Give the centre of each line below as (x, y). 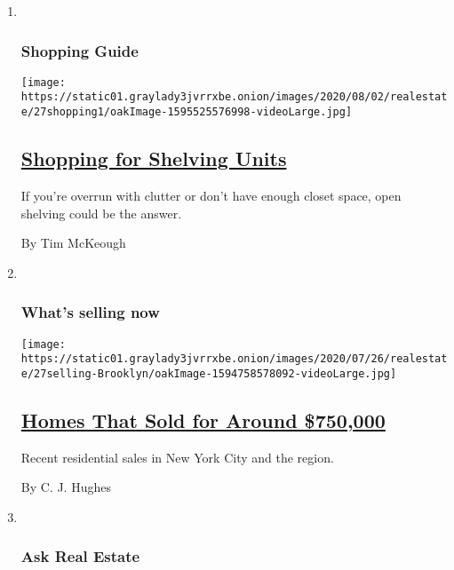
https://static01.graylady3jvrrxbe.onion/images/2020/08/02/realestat (234, 97)
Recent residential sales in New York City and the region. (177, 457)
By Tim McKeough (73, 243)
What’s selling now (90, 312)
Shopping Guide (80, 50)
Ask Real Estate (80, 556)
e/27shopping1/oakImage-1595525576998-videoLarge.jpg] (187, 112)
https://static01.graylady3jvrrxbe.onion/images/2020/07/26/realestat (234, 359)
